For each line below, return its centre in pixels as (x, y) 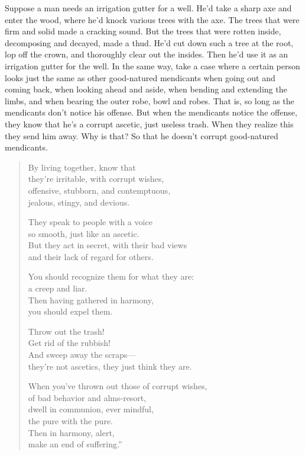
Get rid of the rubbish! (69, 343)
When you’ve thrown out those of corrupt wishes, (118, 386)
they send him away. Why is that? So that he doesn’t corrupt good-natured (142, 135)
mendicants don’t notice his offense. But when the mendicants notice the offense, (151, 112)
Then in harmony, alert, (71, 432)
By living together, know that (82, 167)
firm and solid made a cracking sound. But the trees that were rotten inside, (143, 31)
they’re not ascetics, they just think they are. (110, 366)
